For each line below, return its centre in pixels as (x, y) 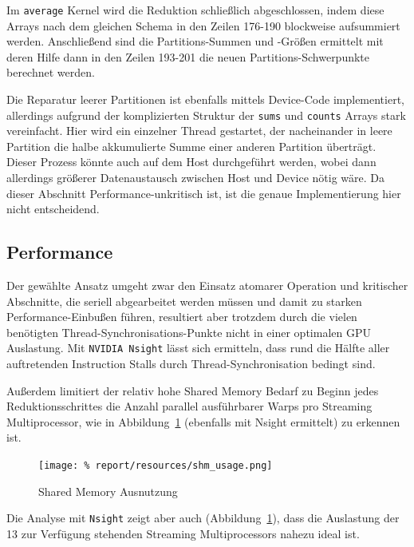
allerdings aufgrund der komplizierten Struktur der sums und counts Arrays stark (206, 115)
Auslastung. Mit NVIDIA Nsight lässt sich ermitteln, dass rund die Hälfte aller (198, 348)
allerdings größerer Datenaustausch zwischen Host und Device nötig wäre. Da (196, 178)
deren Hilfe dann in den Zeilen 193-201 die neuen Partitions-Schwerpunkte (188, 56)
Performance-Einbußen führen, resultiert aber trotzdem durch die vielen (182, 317)
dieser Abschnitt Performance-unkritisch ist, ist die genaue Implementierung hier (204, 193)
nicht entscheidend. (53, 209)
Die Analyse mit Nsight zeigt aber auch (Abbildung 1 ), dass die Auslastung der (203, 518)
